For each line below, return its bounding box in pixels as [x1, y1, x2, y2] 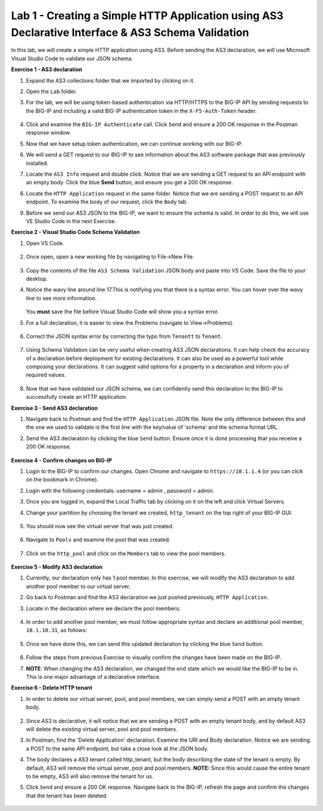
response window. [26, 129, 71, 136]
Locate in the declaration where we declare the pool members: [26, 605, 181, 612]
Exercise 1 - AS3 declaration [11, 66, 83, 73]
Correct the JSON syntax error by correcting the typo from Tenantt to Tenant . [26, 333, 223, 340]
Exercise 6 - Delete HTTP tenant [11, 684, 93, 691]
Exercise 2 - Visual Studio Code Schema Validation [11, 228, 140, 236]
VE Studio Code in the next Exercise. [26, 217, 117, 224]
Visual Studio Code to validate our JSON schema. [11, 54, 133, 62]
